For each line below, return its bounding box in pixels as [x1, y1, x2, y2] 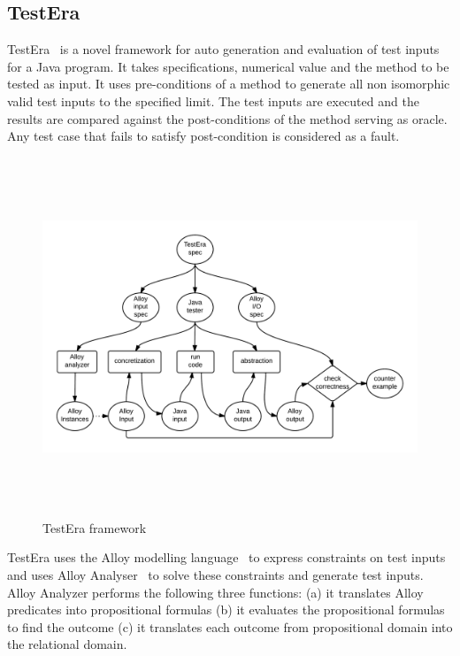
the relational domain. [7, 635, 127, 653]
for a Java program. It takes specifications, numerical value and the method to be [7, 57, 449, 75]
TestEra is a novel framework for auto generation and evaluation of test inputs [7, 40, 440, 58]
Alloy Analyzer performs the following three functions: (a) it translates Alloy [7, 583, 424, 601]
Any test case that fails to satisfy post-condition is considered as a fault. [7, 127, 400, 145]
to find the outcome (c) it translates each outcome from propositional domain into [7, 617, 453, 636]
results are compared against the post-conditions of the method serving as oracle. [7, 109, 448, 127]
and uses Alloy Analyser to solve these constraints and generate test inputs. [7, 565, 424, 583]
